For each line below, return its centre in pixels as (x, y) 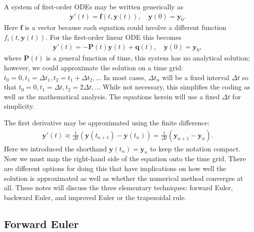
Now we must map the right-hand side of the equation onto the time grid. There (125, 159)
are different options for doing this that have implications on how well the (115, 168)
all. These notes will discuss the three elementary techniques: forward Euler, (118, 188)
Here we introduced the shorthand (56, 148)
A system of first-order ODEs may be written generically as (94, 6)
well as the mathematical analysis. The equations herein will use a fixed (112, 96)
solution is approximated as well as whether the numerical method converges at (124, 178)
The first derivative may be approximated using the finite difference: (107, 122)
